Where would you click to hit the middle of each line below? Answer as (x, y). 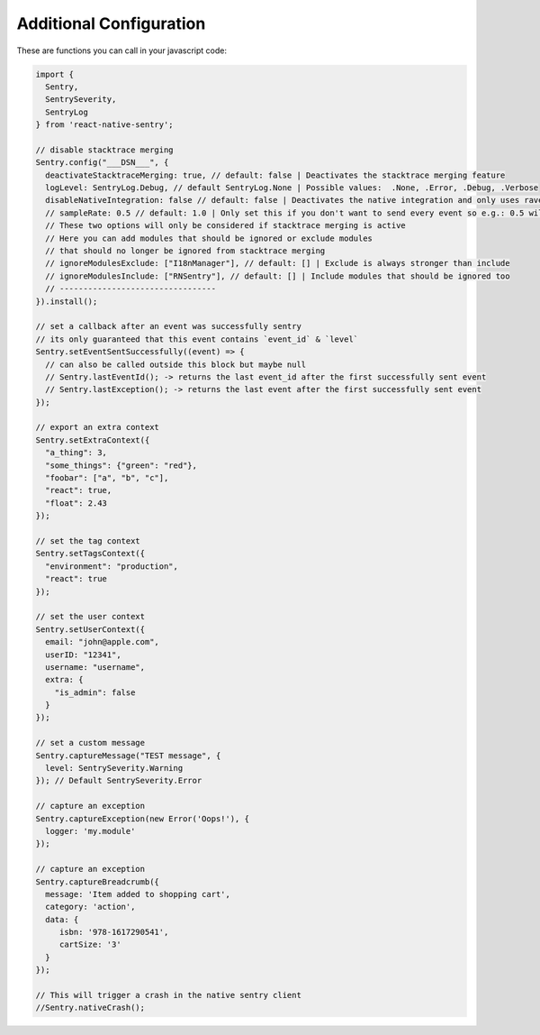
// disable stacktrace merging (105, 150)
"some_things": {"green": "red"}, (121, 465)
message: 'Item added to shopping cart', (138, 894)
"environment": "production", (112, 566)
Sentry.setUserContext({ (90, 629)
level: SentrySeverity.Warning (114, 768)
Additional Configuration (111, 23)
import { (55, 74)
